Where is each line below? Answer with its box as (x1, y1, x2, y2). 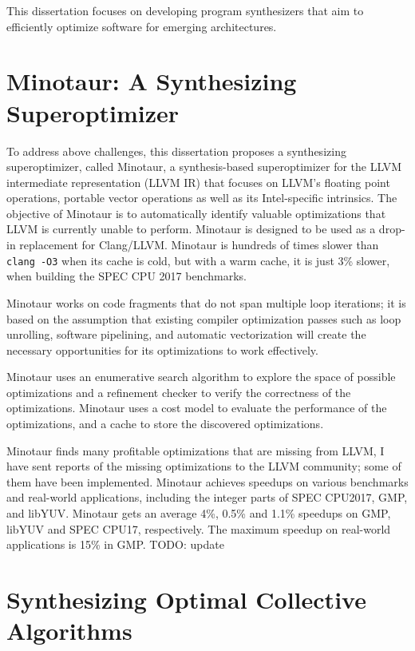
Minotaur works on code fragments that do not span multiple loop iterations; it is (6, 294, 406, 311)
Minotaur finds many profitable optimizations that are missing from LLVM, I (6, 442, 385, 458)
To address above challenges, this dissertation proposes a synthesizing (6, 142, 346, 159)
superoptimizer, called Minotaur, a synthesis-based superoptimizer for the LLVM (6, 158, 401, 175)
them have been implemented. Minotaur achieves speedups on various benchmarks (6, 473, 409, 490)
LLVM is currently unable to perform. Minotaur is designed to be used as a (6, 220, 376, 237)
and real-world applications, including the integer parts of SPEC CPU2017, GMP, (6, 489, 408, 506)
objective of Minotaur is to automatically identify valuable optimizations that (6, 204, 386, 221)
